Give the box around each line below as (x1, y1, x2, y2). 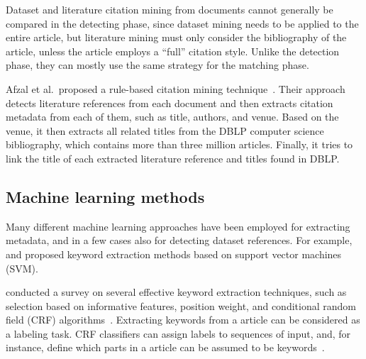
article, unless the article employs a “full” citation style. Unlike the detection (6, 43, 340, 58)
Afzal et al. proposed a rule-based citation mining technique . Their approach (6, 81, 345, 96)
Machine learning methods (6, 185, 205, 207)
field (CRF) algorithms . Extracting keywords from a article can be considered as (6, 312, 360, 327)
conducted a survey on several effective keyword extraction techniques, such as (6, 285, 347, 299)
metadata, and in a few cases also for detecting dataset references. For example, (6, 233, 353, 248)
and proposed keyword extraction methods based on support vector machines (6, 246, 342, 261)
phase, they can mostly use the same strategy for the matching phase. (6, 57, 309, 72)
